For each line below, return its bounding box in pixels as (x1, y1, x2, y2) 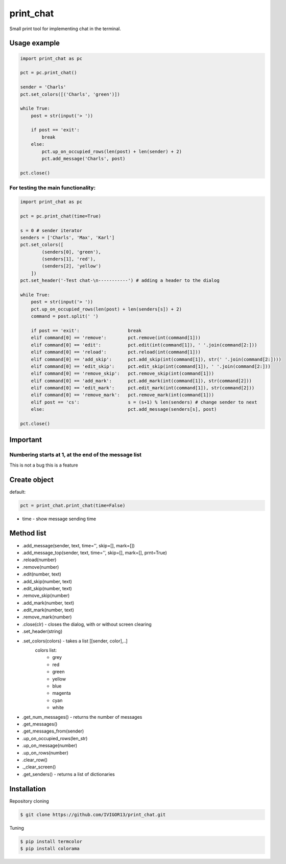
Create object (9, 475, 54, 484)
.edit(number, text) (22, 571, 61, 578)
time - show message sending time (22, 516, 97, 522)
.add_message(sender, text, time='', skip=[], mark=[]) (22, 542, 135, 548)
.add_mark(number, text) (22, 600, 75, 606)
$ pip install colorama (20, 846, 80, 851)
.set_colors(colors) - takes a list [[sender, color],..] (22, 637, 128, 644)
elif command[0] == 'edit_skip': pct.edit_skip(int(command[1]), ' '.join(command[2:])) (31, 363, 271, 369)
